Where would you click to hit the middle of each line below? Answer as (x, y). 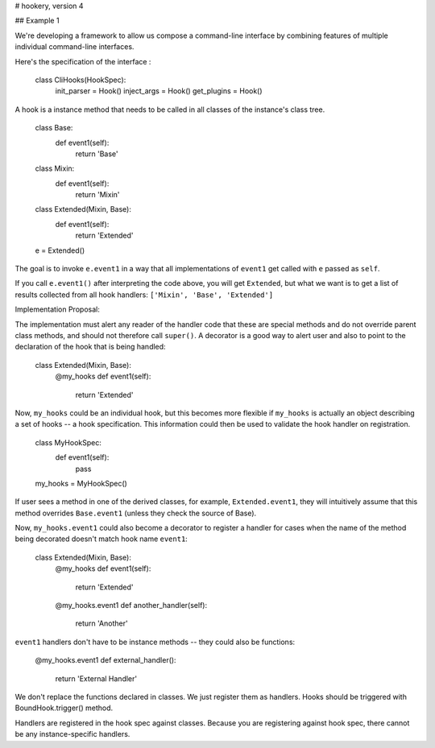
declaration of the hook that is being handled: (90, 347)
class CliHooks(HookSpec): (81, 80)
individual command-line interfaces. (75, 47)
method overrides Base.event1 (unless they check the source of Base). (136, 513)
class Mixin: (55, 168)
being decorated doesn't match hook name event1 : (101, 539)
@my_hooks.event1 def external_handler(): (106, 660)
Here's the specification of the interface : (83, 61)
